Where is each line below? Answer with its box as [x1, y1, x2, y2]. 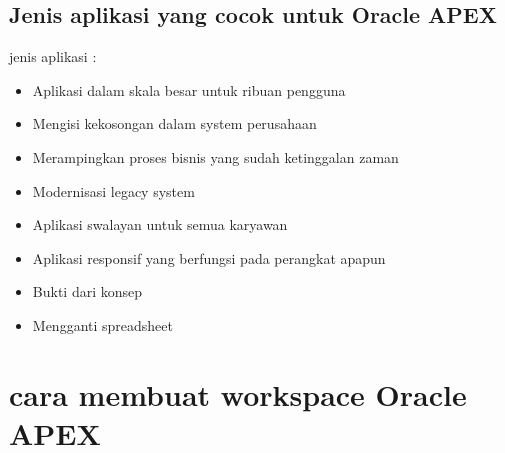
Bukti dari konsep [32, 281, 143, 302]
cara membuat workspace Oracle [9, 373, 467, 414]
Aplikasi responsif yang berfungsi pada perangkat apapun [32, 247, 386, 268]
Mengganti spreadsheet [32, 314, 173, 335]
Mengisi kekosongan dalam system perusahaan [32, 113, 317, 134]
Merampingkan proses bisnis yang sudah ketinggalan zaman [32, 146, 399, 167]
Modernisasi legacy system [32, 180, 195, 201]
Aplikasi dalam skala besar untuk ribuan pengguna [32, 79, 346, 100]
